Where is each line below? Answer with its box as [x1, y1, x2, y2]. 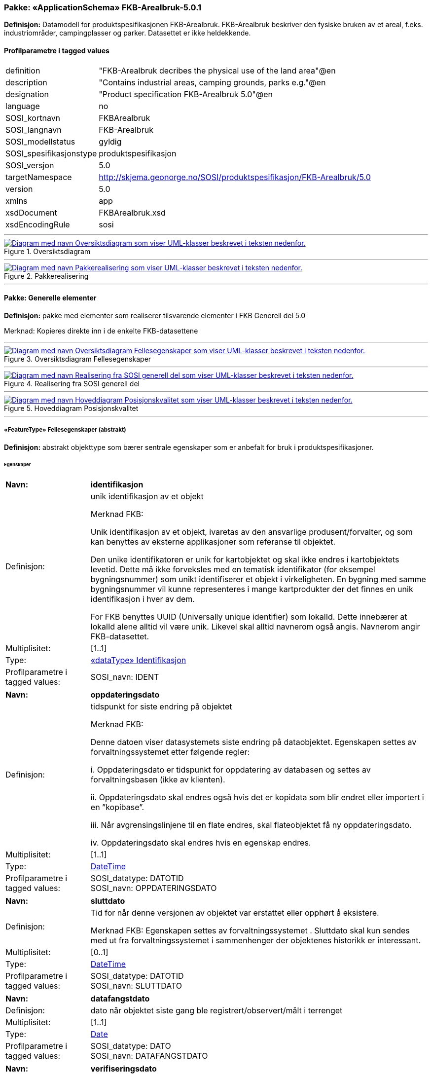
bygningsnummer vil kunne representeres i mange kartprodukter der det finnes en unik [90, 584, 413, 594]
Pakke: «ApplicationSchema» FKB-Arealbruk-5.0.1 [4, 2, 202, 12]
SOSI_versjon [5, 160, 54, 170]
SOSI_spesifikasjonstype [5, 148, 97, 158]
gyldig [99, 136, 122, 147]
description [5, 77, 47, 87]
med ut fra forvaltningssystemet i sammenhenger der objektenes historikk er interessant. [90, 935, 421, 946]
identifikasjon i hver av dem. [90, 594, 195, 604]
